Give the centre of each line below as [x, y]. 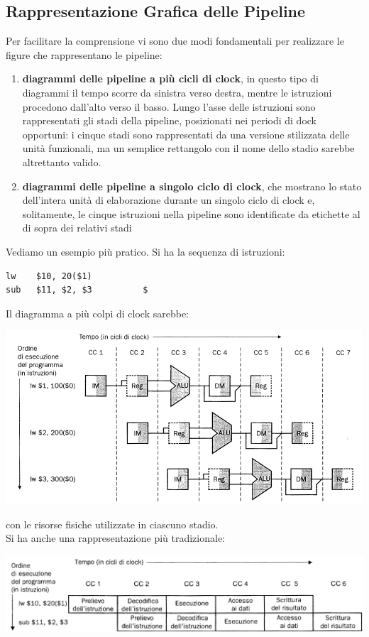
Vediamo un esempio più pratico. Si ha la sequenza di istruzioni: [145, 251]
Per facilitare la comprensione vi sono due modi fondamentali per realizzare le [175, 41]
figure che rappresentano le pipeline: [84, 54]
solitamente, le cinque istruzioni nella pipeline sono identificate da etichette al [191, 213]
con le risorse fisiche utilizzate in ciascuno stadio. [112, 524]
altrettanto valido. [62, 162]
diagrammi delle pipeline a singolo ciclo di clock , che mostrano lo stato [192, 186]
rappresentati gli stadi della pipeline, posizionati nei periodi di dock [169, 120]
